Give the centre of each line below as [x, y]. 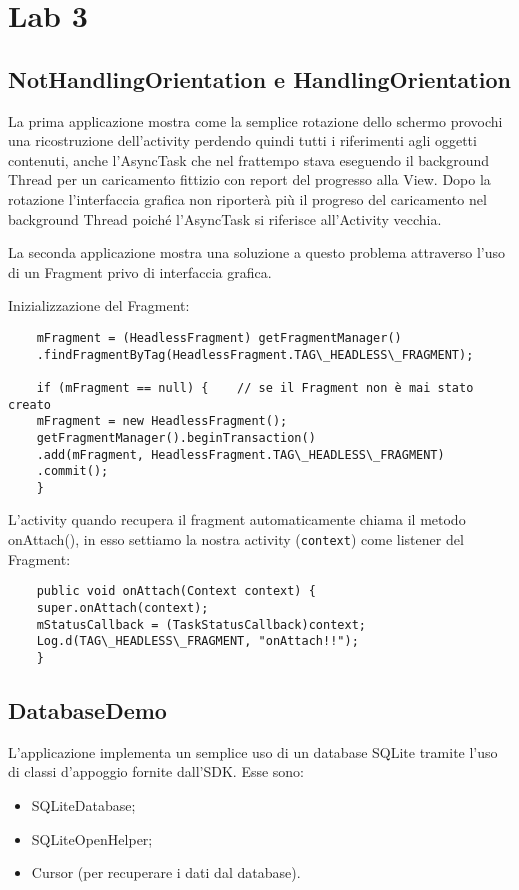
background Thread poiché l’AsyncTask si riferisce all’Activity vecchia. [225, 218]
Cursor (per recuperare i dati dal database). [166, 872]
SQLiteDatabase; [83, 805]
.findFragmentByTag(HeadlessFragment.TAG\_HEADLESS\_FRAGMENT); [255, 354]
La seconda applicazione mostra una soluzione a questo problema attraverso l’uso [257, 252]
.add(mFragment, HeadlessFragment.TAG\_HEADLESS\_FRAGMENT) [240, 454]
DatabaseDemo [87, 710]
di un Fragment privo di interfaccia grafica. [140, 271]
